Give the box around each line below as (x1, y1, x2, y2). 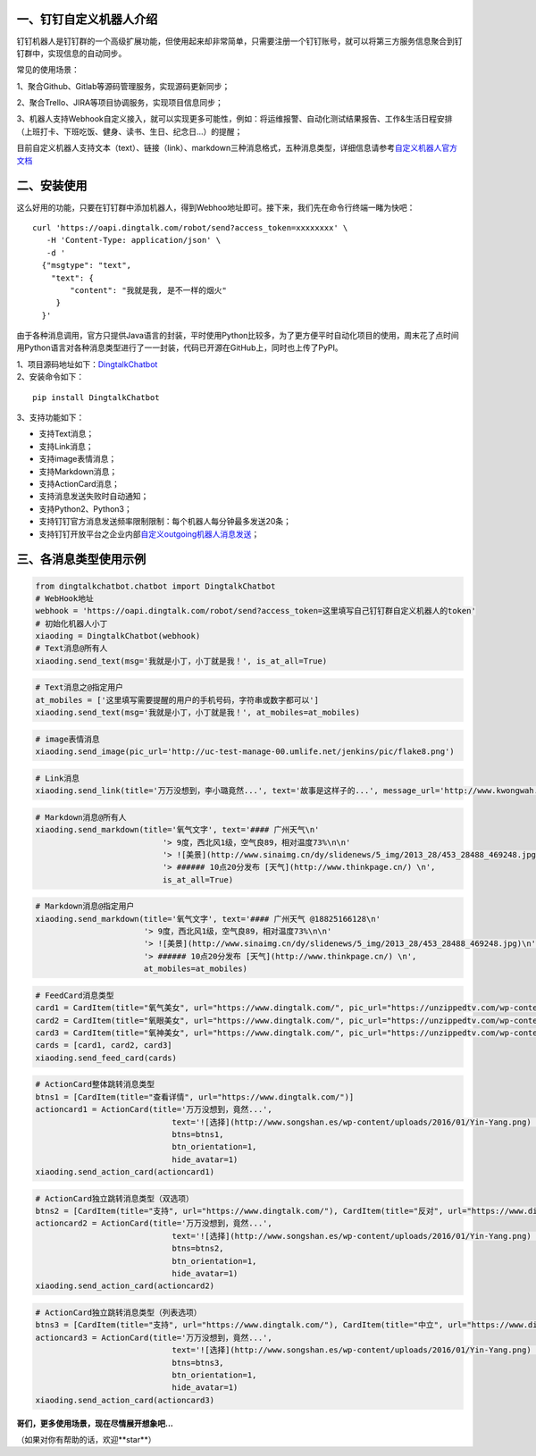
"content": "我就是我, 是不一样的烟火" (70, 285, 227, 295)
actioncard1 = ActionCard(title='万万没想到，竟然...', (35, 1104, 272, 1115)
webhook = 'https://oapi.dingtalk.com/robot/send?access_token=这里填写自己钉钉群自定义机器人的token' (35, 606, 477, 616)
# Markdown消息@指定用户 (35, 901, 135, 911)
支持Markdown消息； (38, 465, 118, 477)
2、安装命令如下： (16, 372, 85, 382)
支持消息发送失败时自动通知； (38, 491, 149, 502)
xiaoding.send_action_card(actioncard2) (35, 1281, 214, 1291)
